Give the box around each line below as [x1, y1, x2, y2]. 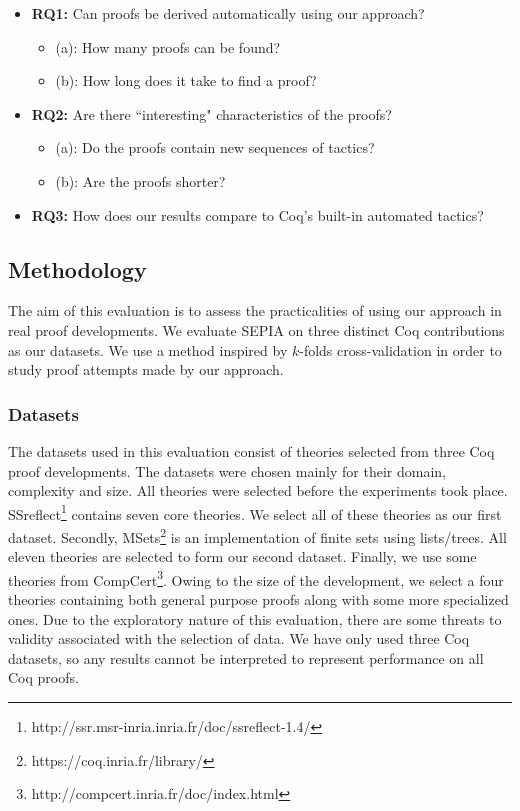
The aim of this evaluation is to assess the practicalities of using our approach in [8, 300, 502, 321]
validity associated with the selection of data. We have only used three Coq [8, 628, 470, 649]
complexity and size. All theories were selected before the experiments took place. [8, 480, 508, 501]
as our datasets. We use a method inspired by [8, 339, 288, 360]
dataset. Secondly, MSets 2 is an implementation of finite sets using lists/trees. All [8, 523, 507, 547]
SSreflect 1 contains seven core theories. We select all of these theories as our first [8, 500, 502, 524]
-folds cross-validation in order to [299, 339, 502, 360]
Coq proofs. [8, 667, 79, 688]
